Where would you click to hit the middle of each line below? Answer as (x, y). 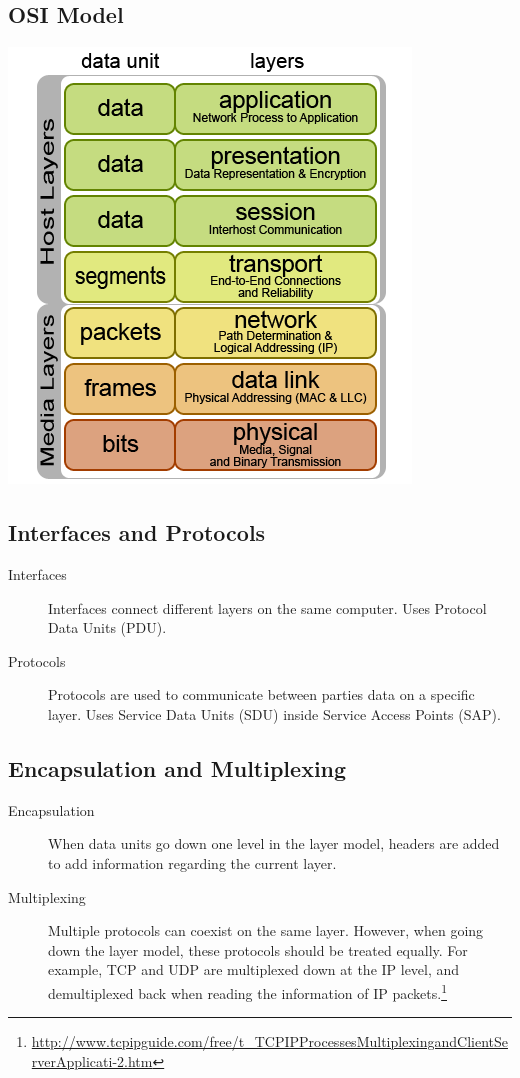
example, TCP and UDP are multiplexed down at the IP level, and (254, 969)
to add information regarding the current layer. (192, 862)
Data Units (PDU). (107, 627)
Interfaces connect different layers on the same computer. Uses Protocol (267, 607)
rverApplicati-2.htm (92, 1060)
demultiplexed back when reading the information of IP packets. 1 (247, 991)
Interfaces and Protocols (137, 532)
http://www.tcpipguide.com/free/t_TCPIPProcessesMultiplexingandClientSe (269, 1041)
